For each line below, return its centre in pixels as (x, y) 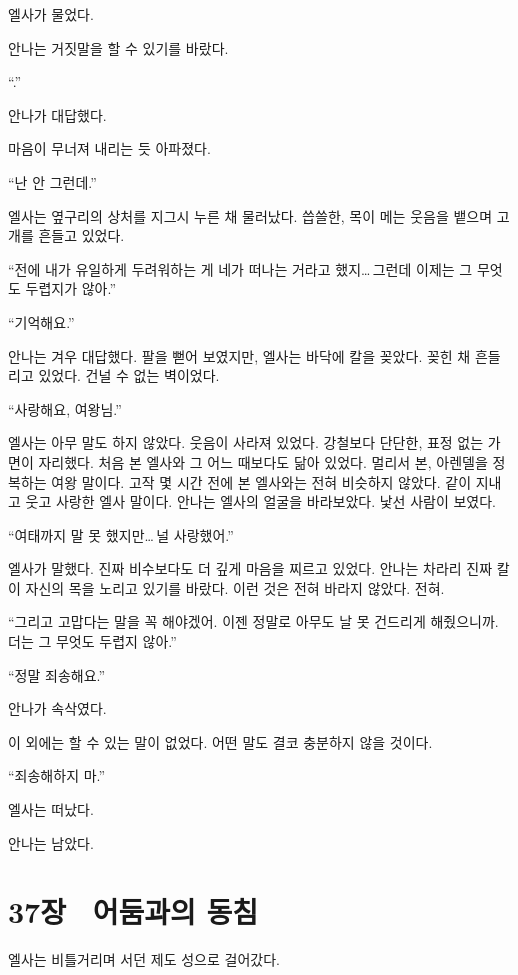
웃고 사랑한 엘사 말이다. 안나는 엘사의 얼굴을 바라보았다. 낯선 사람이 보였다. (260, 501)
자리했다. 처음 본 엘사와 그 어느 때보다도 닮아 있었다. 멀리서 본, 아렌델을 (263, 461)
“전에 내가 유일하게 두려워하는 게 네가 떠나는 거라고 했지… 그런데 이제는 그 (240, 268)
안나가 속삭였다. (57, 708)
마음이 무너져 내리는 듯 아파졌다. (109, 148)
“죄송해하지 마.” (57, 775)
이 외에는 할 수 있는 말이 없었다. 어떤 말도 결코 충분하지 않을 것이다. (220, 741)
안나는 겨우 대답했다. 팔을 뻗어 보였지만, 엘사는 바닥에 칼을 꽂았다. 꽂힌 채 (239, 355)
